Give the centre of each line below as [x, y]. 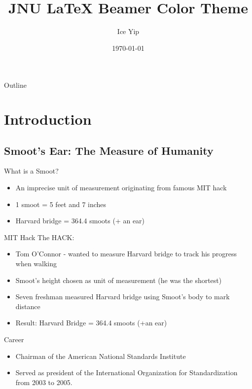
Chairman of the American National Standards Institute [101, 356]
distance [28, 306]
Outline [15, 85]
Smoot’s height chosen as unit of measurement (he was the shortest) [119, 280]
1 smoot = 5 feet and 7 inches [61, 204]
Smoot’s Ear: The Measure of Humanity [109, 150]
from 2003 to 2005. [44, 382]
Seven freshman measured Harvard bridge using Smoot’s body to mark [123, 297]
